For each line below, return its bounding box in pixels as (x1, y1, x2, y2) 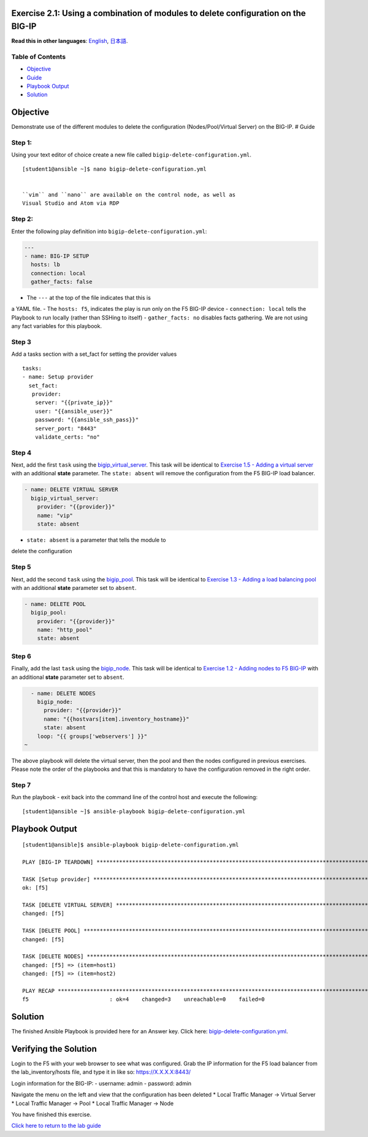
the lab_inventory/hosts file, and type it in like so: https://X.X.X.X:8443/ (11, 1068, 191, 1076)
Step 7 (11, 781, 31, 789)
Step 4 (11, 448, 32, 457)
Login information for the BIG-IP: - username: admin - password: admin (11, 1079, 192, 1087)
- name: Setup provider (22, 373, 94, 380)
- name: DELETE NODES (31, 690, 96, 697)
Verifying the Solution (11, 1043, 98, 1054)
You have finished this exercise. (11, 1111, 92, 1119)
